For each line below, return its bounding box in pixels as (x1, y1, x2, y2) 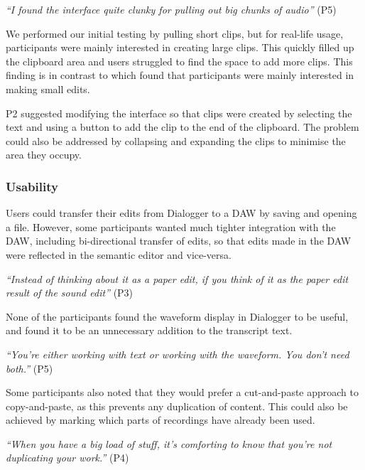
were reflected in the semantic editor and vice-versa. (6, 247, 231, 262)
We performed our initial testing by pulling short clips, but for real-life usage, (6, 26, 344, 41)
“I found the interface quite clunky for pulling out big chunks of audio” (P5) (6, 2, 337, 16)
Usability (6, 177, 58, 195)
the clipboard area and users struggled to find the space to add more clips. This (6, 53, 353, 68)
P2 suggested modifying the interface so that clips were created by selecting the (6, 105, 352, 120)
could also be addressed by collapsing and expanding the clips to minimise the (6, 133, 346, 148)
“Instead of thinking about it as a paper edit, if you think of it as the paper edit (6, 271, 349, 286)
